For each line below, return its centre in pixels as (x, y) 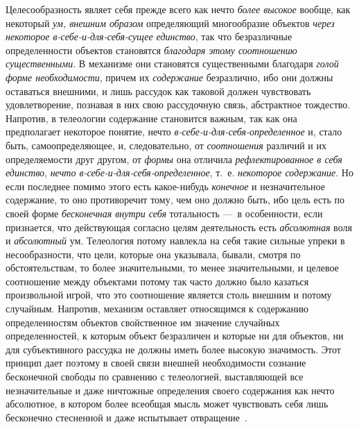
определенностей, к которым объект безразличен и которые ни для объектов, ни (175, 336)
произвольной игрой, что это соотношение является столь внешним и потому (169, 295)
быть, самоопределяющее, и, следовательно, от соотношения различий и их (166, 145)
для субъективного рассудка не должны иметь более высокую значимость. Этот (173, 349)
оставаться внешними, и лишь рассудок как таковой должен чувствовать (158, 91)
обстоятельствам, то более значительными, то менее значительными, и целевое (172, 268)
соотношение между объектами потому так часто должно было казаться (157, 281)
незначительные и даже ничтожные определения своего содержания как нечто (170, 390)
